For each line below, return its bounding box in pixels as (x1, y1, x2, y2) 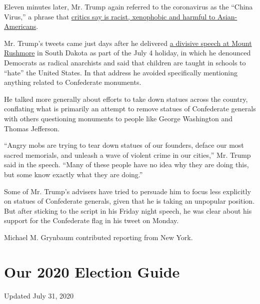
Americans (4, 21, 36, 31)
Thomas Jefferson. (4, 123, 60, 133)
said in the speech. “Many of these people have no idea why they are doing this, (4, 159, 249, 170)
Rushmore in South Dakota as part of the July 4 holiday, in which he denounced (4, 47, 251, 58)
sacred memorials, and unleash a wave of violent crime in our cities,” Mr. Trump (4, 149, 251, 160)
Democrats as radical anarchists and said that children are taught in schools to (4, 57, 246, 67)
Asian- (217, 11, 237, 21)
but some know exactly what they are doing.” (4, 169, 143, 179)
